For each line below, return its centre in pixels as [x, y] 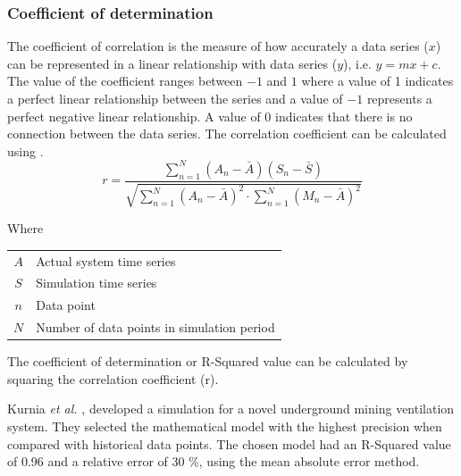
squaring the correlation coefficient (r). [113, 378]
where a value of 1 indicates [377, 81]
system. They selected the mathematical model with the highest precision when [225, 426]
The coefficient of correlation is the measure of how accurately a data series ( [218, 46]
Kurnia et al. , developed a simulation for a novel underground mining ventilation [231, 409]
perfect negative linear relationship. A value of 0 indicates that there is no [210, 116]
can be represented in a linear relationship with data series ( [172, 63]
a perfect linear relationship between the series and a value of [175, 98]
